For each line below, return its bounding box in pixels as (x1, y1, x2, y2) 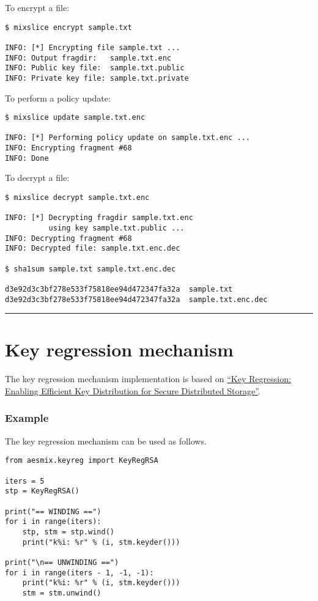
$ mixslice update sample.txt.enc (5, 113, 146, 122)
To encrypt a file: (5, 1, 70, 13)
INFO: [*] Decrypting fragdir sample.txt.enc (5, 213, 193, 223)
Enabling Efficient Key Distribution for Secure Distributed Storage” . (5, 384, 261, 397)
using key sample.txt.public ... (48, 223, 185, 232)
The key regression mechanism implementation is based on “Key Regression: (5, 372, 291, 385)
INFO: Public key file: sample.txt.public (5, 64, 185, 73)
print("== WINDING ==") (5, 507, 102, 516)
